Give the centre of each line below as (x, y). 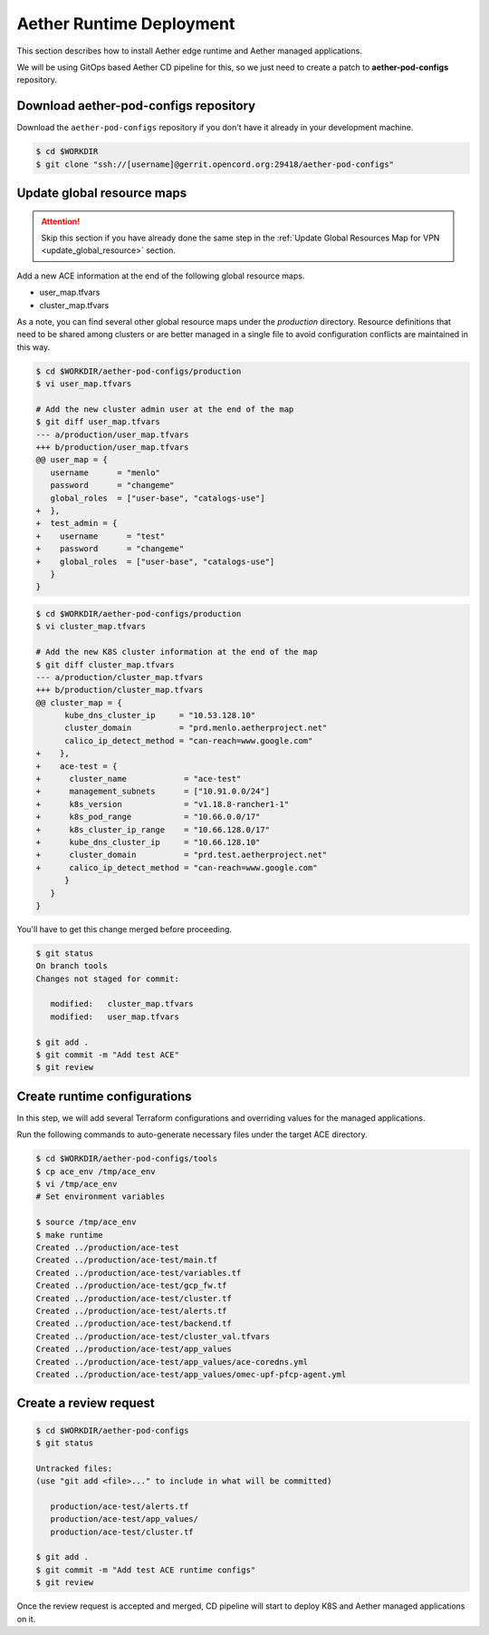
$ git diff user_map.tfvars (98, 422)
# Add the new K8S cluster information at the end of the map (177, 652)
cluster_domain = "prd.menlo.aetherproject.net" (196, 728)
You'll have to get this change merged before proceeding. (125, 929)
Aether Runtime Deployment (126, 24)
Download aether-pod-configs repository (136, 106)
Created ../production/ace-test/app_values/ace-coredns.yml (172, 1362)
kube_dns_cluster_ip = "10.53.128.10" (160, 715)
